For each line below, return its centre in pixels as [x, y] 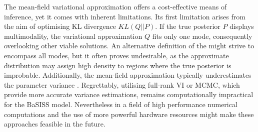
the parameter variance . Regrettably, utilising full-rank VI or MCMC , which [122, 84]
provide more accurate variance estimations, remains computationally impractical [129, 94]
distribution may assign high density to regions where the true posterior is [118, 65]
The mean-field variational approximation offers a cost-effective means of [115, 6]
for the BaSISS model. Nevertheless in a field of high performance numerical [121, 104]
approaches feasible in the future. [55, 124]
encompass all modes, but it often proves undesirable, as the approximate [116, 55]
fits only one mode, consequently [202, 36]
